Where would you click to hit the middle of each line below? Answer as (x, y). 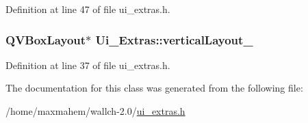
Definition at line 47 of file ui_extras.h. (88, 9)
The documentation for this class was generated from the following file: (154, 88)
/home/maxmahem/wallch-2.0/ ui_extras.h (95, 111)
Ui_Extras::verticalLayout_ (174, 39)
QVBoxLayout (46, 39)
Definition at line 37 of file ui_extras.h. (88, 65)
